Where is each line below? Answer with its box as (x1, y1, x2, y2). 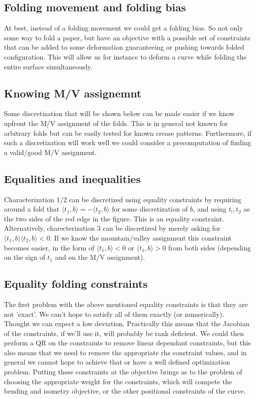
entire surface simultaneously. (4, 61, 93, 71)
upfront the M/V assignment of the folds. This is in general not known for (4, 118, 228, 128)
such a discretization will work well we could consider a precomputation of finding (4, 137, 252, 148)
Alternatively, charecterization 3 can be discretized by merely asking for (4, 223, 221, 233)
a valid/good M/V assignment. (4, 147, 97, 157)
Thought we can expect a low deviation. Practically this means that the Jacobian (4, 318, 250, 329)
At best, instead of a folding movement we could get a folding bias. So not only (4, 23, 243, 33)
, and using (193, 204, 226, 214)
